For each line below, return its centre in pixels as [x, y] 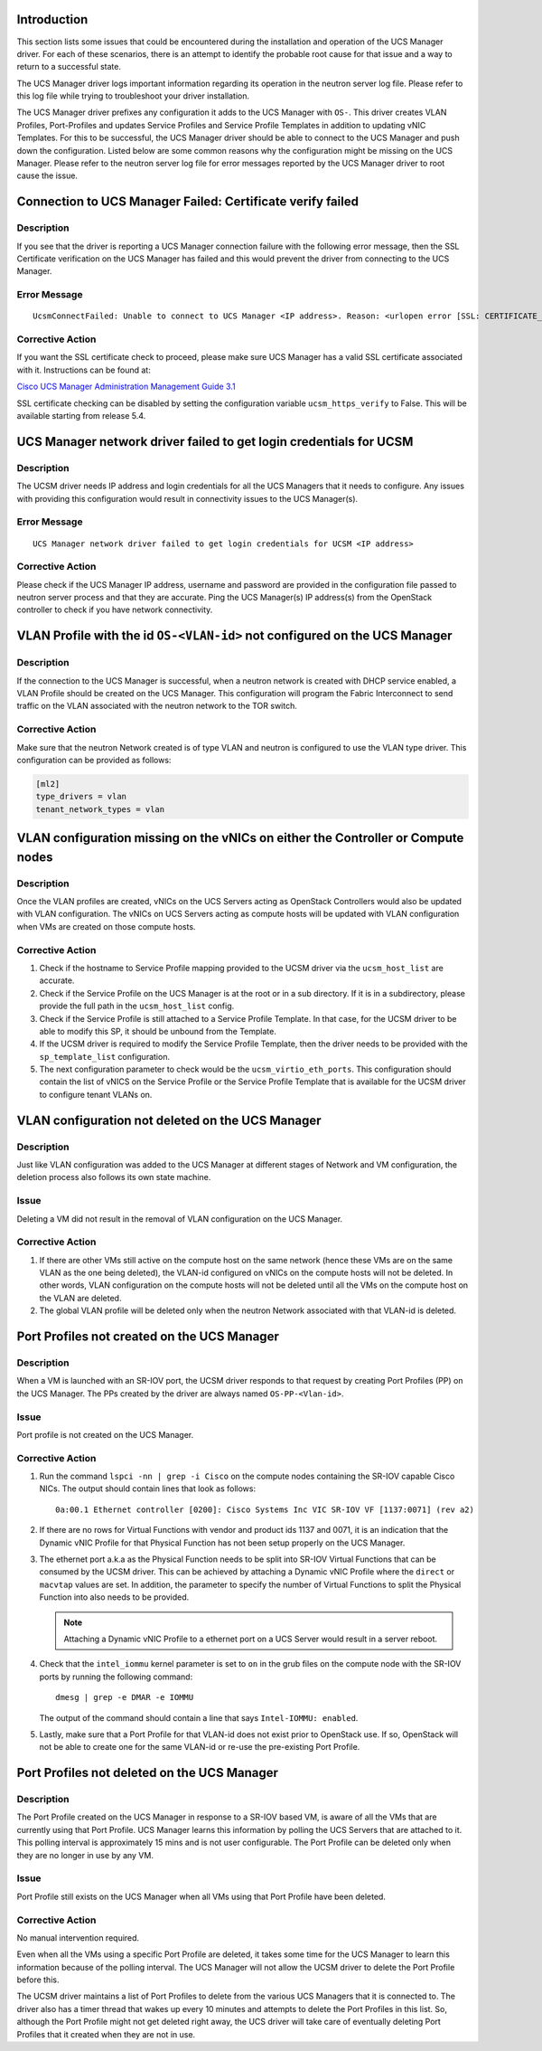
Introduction [52, 19]
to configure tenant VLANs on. [96, 1094]
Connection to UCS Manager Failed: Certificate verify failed [187, 202]
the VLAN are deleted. [80, 1298]
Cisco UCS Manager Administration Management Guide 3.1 [126, 387]
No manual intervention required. [78, 1938]
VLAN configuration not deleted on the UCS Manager [169, 1120]
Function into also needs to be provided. [114, 1597]
